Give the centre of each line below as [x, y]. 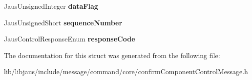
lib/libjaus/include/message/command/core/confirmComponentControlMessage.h [126, 71]
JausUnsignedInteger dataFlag [51, 6]
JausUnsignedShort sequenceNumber [63, 22]
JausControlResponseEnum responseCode [70, 39]
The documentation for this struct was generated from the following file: [112, 55]
